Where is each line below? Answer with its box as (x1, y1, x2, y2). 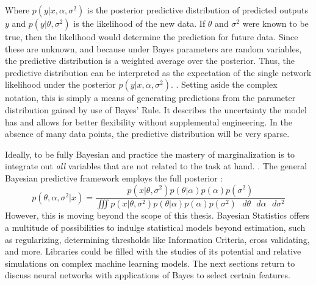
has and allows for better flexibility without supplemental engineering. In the (5, 115, 292, 128)
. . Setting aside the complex (170, 78, 278, 91)
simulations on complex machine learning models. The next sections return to (5, 256, 295, 269)
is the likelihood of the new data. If (73, 17, 206, 29)
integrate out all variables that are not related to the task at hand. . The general (5, 160, 307, 172)
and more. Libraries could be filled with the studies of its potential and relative (5, 245, 301, 258)
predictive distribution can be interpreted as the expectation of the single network (5, 66, 312, 79)
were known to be (242, 17, 309, 29)
